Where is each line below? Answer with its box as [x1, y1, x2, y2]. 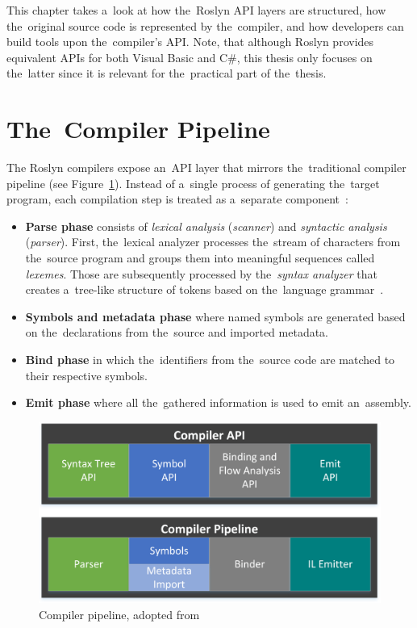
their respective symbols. [25, 366, 148, 383]
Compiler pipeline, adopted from [39, 605, 200, 622]
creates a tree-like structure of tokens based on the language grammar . [25, 281, 384, 298]
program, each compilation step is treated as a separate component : [6, 190, 348, 207]
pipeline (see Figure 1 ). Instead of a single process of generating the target [6, 174, 380, 191]
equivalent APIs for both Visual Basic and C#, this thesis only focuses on [6, 48, 373, 65]
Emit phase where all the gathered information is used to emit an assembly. [25, 394, 411, 411]
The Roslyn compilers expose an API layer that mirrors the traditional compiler [6, 159, 407, 176]
